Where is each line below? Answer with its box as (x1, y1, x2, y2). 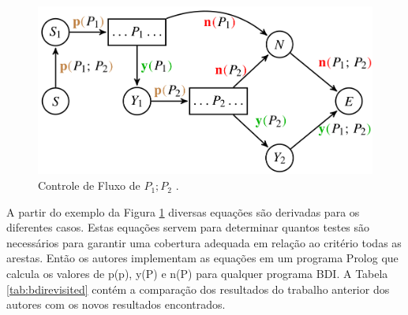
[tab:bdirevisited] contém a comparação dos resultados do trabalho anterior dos (6, 280, 390, 297)
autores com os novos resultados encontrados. (6, 296, 226, 313)
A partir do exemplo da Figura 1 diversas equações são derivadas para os (6, 203, 360, 220)
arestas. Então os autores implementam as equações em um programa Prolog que (6, 250, 399, 266)
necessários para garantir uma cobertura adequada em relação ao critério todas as (6, 234, 402, 250)
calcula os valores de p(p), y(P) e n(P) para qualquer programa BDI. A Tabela (6, 265, 388, 282)
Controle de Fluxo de (38, 177, 140, 194)
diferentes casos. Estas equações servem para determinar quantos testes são (6, 219, 370, 235)
